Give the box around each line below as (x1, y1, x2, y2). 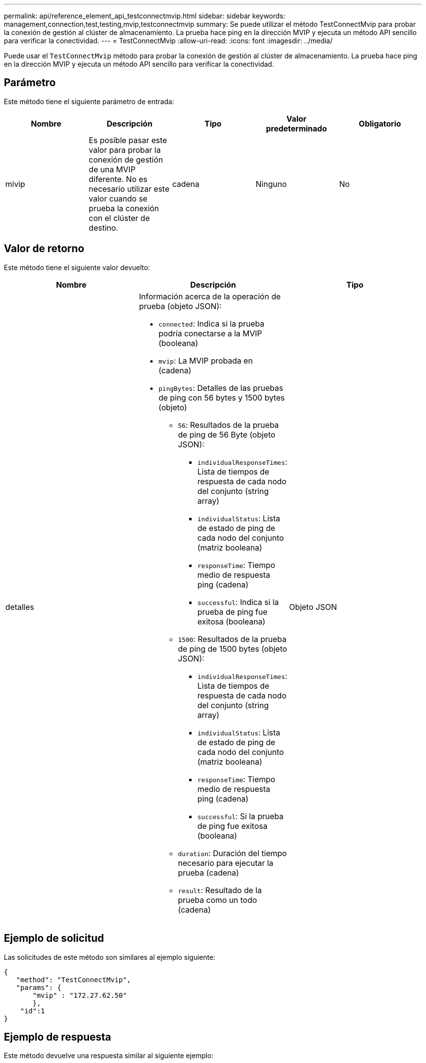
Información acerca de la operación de (139, 291, 281, 301)
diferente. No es (89, 174, 148, 184)
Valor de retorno (4, 242, 85, 255)
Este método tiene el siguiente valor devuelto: (4, 263, 150, 272)
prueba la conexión (89, 203, 159, 213)
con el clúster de (89, 213, 150, 223)
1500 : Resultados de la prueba (177, 634, 286, 644)
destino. (89, 222, 118, 233)
